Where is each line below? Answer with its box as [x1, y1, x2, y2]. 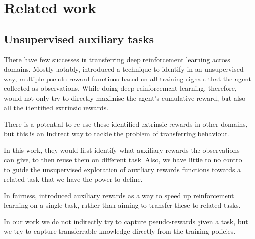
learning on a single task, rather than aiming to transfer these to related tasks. [4, 200, 241, 210]
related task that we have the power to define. [4, 174, 142, 184]
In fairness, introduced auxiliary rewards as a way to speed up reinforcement [4, 190, 234, 200]
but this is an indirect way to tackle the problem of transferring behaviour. [4, 128, 229, 138]
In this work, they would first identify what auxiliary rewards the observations [4, 145, 240, 155]
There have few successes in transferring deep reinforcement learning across [4, 54, 230, 64]
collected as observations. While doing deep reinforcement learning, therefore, [4, 83, 237, 93]
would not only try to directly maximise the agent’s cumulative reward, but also [4, 92, 246, 103]
